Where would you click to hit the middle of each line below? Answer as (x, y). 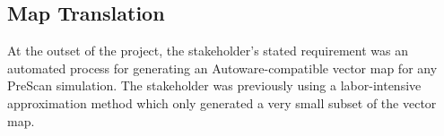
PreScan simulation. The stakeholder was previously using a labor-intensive (214, 85)
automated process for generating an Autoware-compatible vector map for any (222, 68)
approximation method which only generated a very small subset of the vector (222, 102)
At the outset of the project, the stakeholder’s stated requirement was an (208, 51)
